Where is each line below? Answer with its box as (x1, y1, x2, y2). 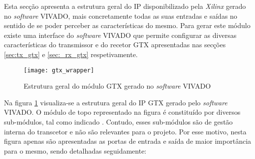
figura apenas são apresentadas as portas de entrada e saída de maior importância (4, 136, 252, 146)
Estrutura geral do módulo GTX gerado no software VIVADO (24, 81, 211, 91)
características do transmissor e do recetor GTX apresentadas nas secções (4, 39, 226, 50)
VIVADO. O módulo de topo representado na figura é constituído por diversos (4, 107, 241, 117)
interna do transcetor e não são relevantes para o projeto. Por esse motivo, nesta (4, 126, 247, 136)
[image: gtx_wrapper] (24, 66, 95, 74)
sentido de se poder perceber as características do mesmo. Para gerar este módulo (4, 20, 251, 31)
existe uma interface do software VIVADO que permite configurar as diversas (4, 30, 237, 40)
